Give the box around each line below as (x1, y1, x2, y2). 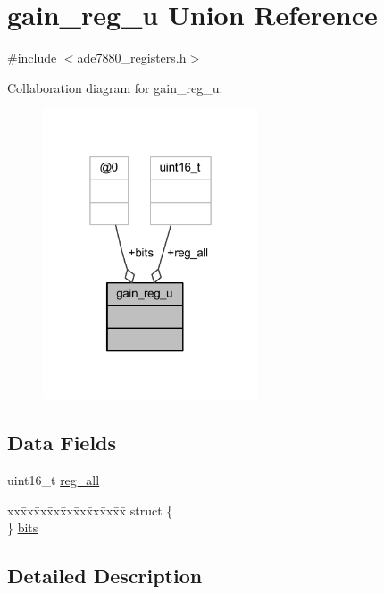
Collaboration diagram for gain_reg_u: (7, 78, 223, 96)
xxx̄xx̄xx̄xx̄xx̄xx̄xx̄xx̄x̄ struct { (7, 500, 173, 519)
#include (7, 48, 57, 67)
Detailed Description (7, 562, 203, 590)
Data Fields (7, 429, 117, 456)
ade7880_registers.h (77, 48, 187, 67)
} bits (7, 518, 38, 537)
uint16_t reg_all (7, 471, 100, 489)
